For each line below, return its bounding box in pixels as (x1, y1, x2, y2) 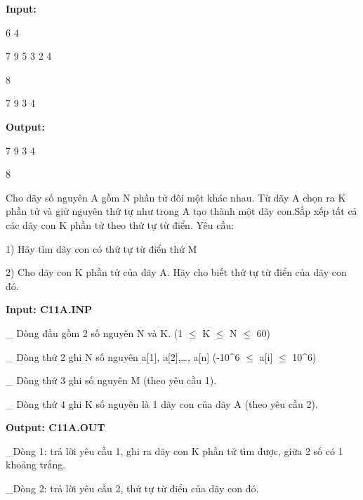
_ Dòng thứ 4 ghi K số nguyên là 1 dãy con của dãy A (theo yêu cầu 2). (6, 396, 318, 411)
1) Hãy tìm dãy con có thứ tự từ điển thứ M (6, 241, 197, 256)
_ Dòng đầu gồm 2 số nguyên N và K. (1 (6, 325, 183, 340)
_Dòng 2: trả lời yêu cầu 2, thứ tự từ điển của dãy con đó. (6, 481, 259, 496)
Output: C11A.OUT (6, 420, 105, 435)
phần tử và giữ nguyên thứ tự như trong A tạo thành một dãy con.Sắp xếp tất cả (6, 204, 357, 218)
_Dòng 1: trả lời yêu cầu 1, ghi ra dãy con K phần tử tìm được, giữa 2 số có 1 (6, 443, 343, 458)
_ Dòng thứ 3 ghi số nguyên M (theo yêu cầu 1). (6, 373, 217, 388)
